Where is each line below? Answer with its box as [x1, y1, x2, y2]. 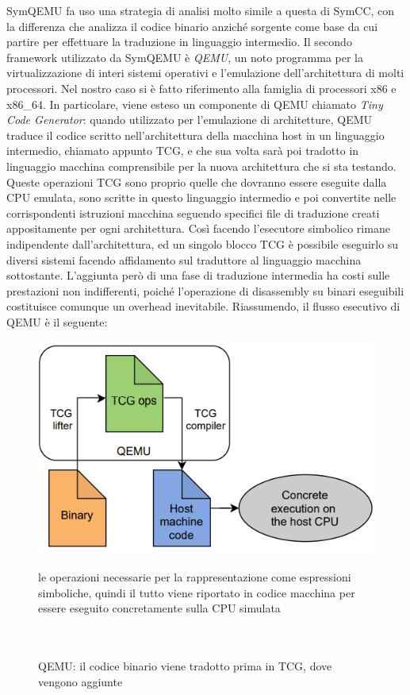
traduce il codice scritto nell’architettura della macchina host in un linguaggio [6, 126, 385, 143]
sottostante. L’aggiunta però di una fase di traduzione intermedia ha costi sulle [6, 267, 390, 284]
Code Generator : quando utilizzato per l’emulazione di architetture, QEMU [6, 111, 373, 128]
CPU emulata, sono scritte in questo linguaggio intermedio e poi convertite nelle [6, 189, 397, 206]
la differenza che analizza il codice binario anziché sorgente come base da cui [6, 17, 378, 34]
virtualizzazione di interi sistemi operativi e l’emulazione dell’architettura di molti [6, 64, 404, 81]
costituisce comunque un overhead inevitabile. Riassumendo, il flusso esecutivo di [6, 298, 400, 315]
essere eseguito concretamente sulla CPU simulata [38, 600, 281, 616]
